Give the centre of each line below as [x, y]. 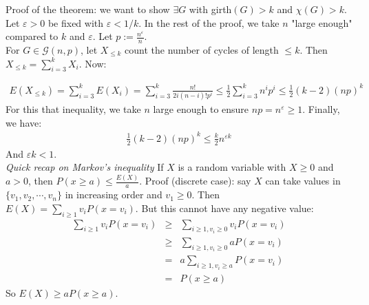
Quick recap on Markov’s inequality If [85, 167]
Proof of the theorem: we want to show [88, 9]
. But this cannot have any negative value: [224, 208]
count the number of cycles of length [202, 50]
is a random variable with [232, 167]
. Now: [93, 63]
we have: [24, 122]
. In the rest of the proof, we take [209, 22]
